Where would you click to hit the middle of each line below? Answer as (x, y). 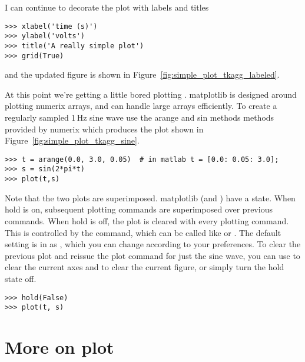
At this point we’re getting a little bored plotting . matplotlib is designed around (151, 94)
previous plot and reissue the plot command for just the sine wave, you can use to (152, 255)
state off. (21, 278)
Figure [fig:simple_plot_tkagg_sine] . (72, 140)
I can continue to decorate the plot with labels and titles (107, 7)
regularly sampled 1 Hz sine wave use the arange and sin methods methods (140, 117)
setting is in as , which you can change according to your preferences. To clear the (153, 244)
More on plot (59, 347)
